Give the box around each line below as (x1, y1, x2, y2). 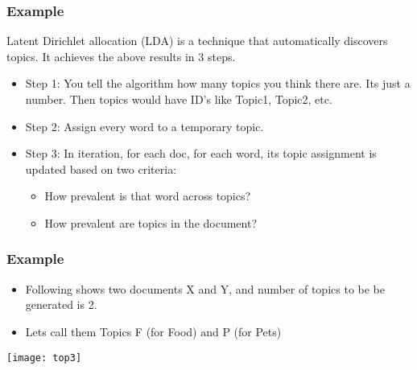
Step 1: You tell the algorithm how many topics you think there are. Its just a (25, 75, 411, 92)
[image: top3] (6, 351, 82, 364)
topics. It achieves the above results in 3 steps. (6, 47, 236, 64)
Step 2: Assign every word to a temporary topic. (25, 117, 264, 134)
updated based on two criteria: (25, 160, 177, 177)
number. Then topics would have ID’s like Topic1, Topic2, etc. (25, 91, 332, 107)
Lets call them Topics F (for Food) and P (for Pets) (25, 323, 282, 339)
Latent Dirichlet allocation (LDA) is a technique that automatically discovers (6, 32, 388, 49)
